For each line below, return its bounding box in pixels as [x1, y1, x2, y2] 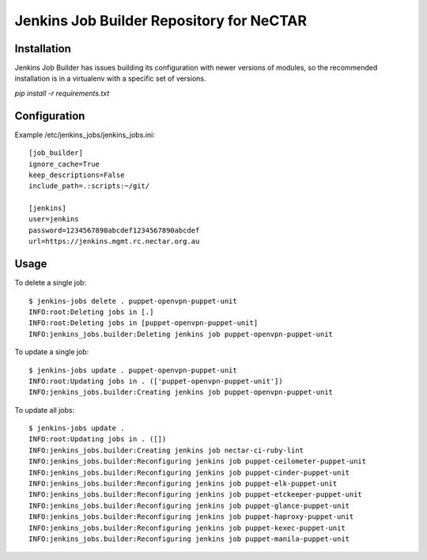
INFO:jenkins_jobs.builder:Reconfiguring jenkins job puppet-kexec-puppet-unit [28, 523, 346, 532]
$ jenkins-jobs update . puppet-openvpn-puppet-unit [28, 365, 237, 375]
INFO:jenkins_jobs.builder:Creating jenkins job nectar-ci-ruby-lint [28, 445, 304, 455]
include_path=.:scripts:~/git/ [28, 182, 150, 191]
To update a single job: [14, 347, 89, 357]
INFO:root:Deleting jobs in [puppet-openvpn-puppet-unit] [28, 319, 259, 327]
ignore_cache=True [28, 159, 100, 168]
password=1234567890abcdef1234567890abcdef [28, 225, 200, 235]
